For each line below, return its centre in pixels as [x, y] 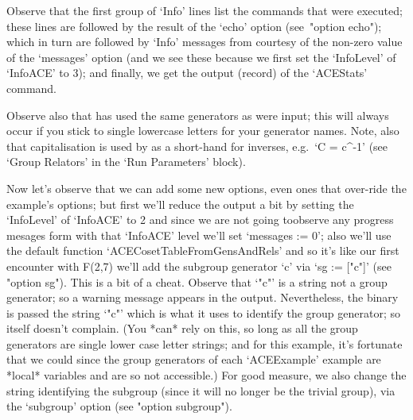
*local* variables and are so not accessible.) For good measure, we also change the [206, 375]
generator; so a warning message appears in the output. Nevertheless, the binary [203, 297]
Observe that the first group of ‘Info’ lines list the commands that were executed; [205, 10]
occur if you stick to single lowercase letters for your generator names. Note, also [203, 131]
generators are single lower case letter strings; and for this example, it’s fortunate [205, 343]
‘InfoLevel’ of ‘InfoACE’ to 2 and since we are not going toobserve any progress [200, 220]
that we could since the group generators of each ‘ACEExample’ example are [194, 359]
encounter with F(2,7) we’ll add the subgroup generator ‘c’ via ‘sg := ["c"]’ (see [199, 266]
